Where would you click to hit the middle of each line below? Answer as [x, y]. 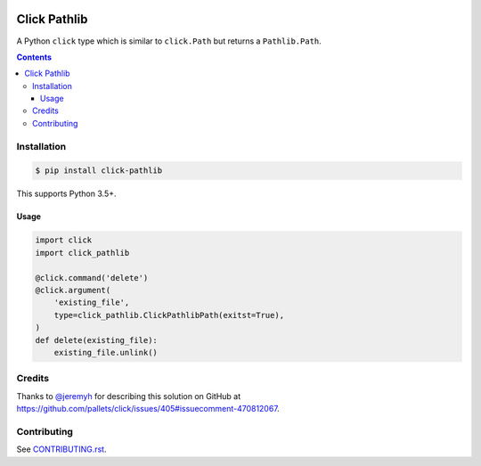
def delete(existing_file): [96, 340]
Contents [34, 57]
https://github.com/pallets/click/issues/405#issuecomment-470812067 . [148, 409]
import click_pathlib [82, 253]
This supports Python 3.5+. [66, 194]
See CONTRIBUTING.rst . [61, 449]
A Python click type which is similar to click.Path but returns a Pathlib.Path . [169, 41]
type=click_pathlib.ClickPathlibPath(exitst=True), [169, 315]
